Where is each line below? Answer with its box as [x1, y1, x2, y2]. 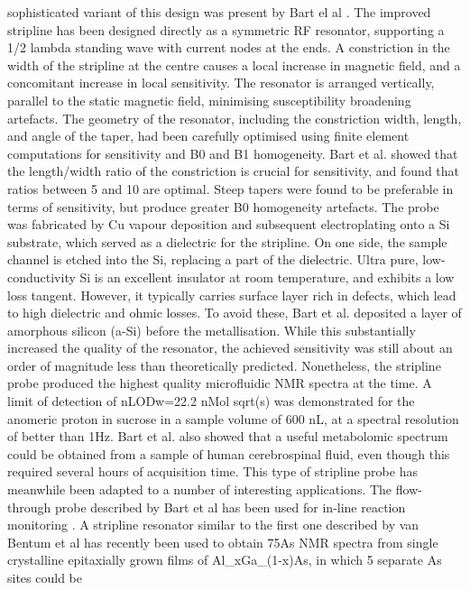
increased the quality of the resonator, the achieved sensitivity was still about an [7, 338, 453, 357]
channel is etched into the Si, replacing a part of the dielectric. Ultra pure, [7, 250, 419, 269]
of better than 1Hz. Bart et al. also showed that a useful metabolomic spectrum [7, 427, 448, 446]
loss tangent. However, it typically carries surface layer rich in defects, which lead [7, 285, 456, 304]
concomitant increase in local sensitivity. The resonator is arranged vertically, [7, 73, 435, 92]
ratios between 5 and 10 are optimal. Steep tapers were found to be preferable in [7, 179, 454, 198]
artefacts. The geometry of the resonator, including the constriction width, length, [7, 108, 462, 127]
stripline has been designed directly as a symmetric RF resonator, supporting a [7, 20, 445, 39]
